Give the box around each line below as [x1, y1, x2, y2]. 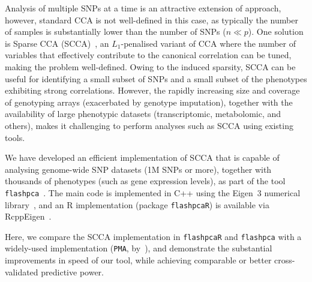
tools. [5, 131, 25, 143]
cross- [274, 254, 295, 266]
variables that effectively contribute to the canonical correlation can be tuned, [5, 49, 292, 61]
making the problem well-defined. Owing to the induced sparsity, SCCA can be [5, 60, 296, 73]
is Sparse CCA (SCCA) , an [5, 37, 109, 49]
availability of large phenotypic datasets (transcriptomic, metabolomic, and [5, 107, 281, 120]
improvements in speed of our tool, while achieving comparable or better [5, 254, 272, 266]
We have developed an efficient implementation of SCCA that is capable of [5, 151, 280, 164]
